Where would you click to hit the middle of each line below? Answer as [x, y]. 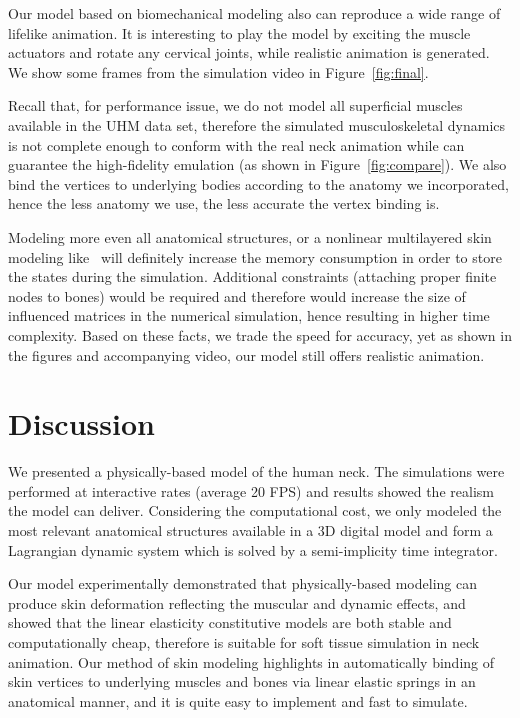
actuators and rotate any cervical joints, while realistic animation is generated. [249, 52]
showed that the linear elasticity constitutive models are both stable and [230, 622]
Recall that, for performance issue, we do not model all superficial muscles [235, 105]
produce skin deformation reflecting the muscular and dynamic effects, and [237, 602]
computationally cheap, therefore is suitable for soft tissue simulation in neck [244, 641]
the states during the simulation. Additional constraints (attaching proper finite [252, 276]
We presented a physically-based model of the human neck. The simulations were [256, 471]
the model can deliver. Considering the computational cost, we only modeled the [255, 510]
